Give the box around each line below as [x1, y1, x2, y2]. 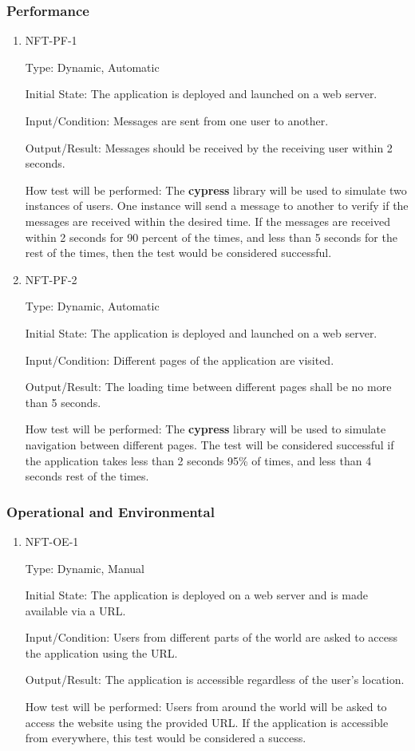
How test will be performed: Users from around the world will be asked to [25, 698, 387, 715]
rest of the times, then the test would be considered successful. [25, 244, 332, 261]
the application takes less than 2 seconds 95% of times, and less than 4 [25, 452, 372, 468]
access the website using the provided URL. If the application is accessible [25, 713, 389, 730]
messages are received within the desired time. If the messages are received [25, 212, 390, 229]
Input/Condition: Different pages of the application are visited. [25, 351, 334, 368]
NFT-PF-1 [25, 32, 77, 49]
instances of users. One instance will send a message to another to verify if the [25, 197, 409, 214]
